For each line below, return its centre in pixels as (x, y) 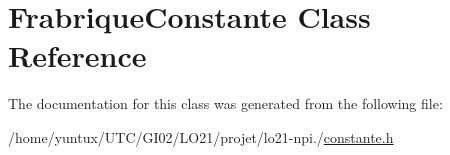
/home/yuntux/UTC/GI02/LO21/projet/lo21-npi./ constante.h (201, 136)
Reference (77, 55)
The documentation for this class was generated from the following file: (225, 103)
